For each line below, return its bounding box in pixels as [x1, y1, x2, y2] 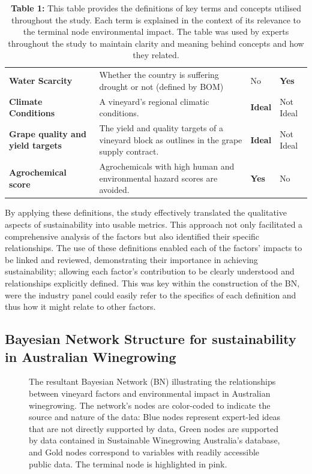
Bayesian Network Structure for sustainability [5, 330, 296, 348]
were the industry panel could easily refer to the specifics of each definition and [5, 288, 296, 301]
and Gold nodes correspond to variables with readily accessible [29, 445, 260, 458]
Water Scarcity [9, 74, 73, 87]
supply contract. [99, 145, 159, 158]
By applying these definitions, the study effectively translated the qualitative [5, 206, 287, 219]
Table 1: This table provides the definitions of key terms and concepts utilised [11, 2, 301, 14]
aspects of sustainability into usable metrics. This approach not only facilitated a [5, 218, 303, 230]
